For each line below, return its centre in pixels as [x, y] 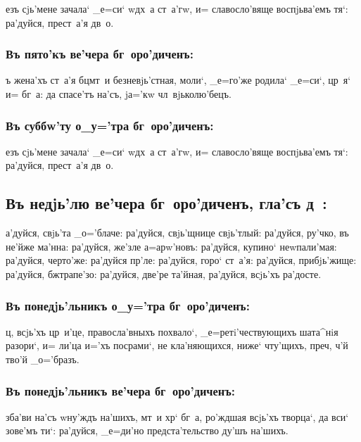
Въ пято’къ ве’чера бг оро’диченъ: [100, 54]
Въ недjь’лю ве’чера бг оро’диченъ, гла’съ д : [166, 203]
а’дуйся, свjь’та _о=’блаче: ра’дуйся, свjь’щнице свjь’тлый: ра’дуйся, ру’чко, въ [177, 233]
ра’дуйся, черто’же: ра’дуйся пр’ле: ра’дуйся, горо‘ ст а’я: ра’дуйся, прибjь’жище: [181, 260]
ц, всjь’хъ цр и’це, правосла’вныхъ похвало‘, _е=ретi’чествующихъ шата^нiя [172, 331]
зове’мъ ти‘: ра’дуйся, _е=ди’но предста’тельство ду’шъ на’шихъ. [147, 430]
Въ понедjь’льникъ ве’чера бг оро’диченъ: [120, 390]
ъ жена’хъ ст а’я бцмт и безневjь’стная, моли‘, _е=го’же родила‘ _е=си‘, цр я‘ [178, 80]
